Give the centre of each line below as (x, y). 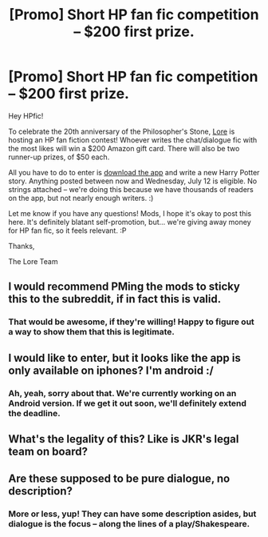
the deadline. (35, 413)
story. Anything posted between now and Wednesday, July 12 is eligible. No (133, 181)
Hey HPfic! (26, 116)
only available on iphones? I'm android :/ (111, 370)
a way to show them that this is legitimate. (92, 332)
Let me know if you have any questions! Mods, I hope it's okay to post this (130, 213)
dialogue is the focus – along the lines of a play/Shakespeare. (129, 524)
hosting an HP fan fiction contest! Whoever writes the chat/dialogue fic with (133, 140)
